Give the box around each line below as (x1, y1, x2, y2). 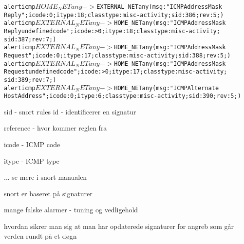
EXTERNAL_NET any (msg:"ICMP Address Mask (96, 3, 222, 10)
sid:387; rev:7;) (4, 36, 56, 43)
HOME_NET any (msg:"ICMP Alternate (114, 84, 219, 92)
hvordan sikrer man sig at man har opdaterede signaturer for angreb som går (4, 221, 234, 231)
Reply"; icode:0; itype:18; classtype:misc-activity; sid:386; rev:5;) (4, 11, 224, 19)
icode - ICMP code (4, 139, 60, 150)
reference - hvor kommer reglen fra (4, 123, 107, 133)
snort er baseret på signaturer (4, 188, 93, 198)
